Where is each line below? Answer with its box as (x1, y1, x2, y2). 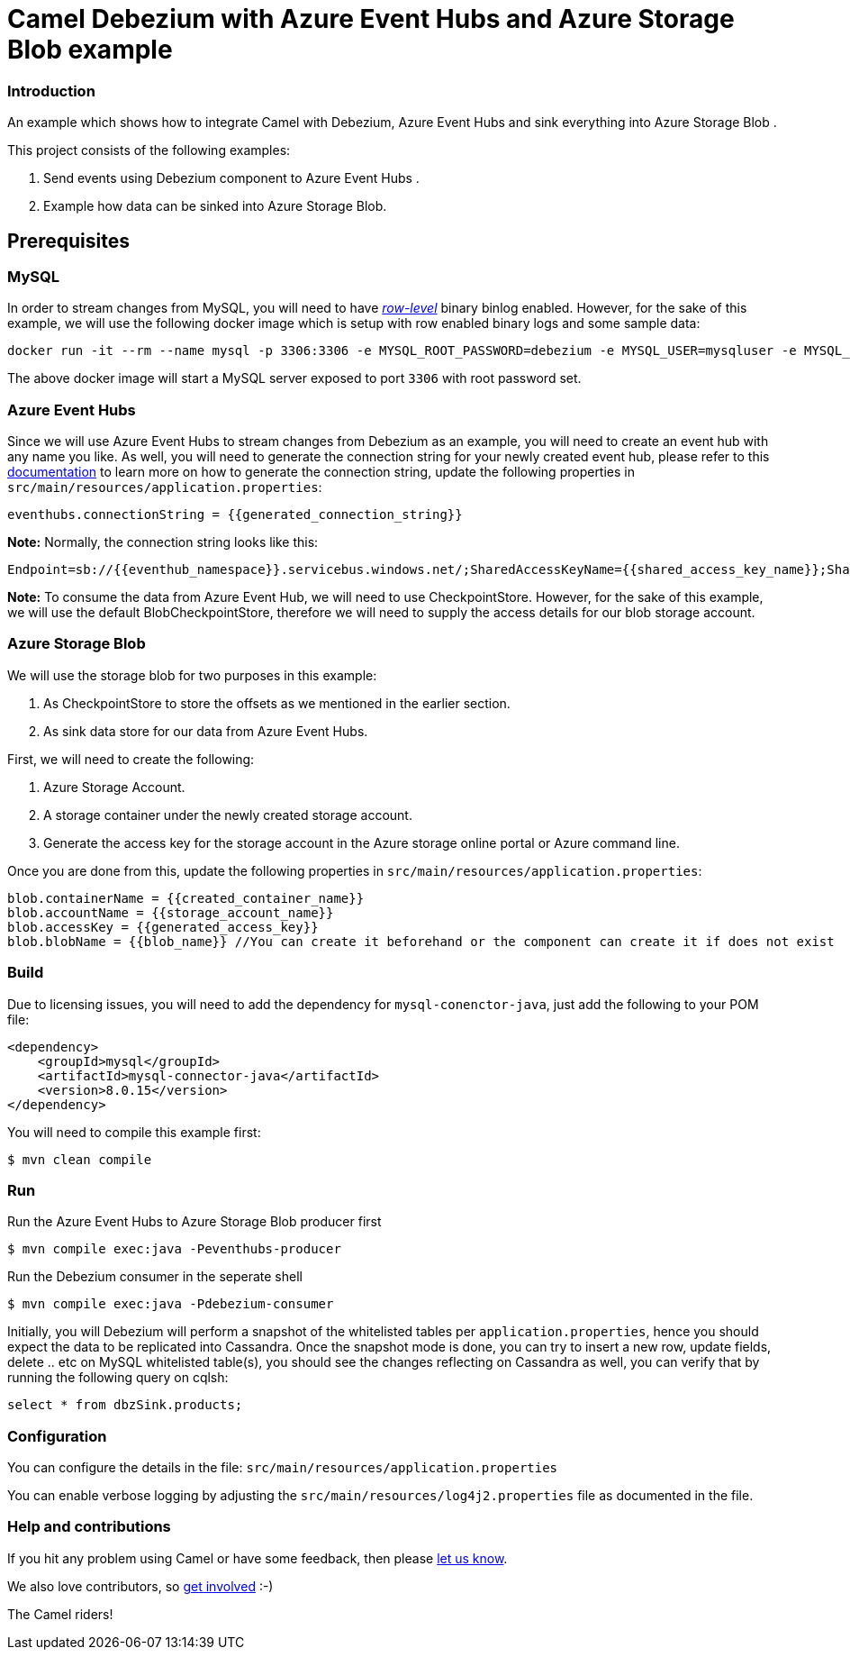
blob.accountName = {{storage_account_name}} (7, 905, 334, 920)
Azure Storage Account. (43, 778, 185, 795)
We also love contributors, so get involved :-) (7, 1578, 274, 1594)
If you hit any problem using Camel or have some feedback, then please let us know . (7, 1550, 508, 1566)
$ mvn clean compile (7, 1152, 152, 1167)
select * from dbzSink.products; (7, 1398, 243, 1413)
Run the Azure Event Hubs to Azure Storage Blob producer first (7, 1214, 382, 1230)
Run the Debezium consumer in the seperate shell (7, 1269, 303, 1285)
